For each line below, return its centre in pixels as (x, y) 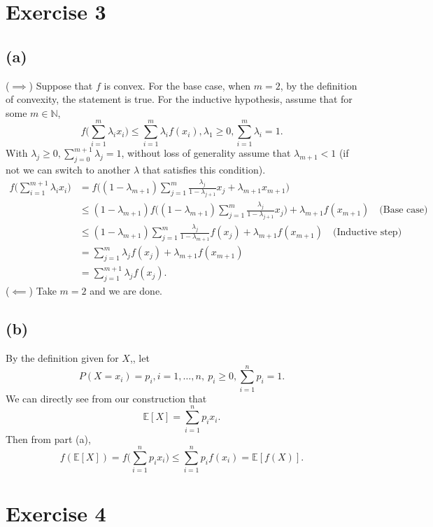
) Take (43, 291)
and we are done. (126, 291)
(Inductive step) (368, 233)
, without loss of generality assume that (206, 153)
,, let (140, 358)
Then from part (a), (48, 438)
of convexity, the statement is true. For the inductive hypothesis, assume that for (179, 99)
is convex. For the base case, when (177, 85)
